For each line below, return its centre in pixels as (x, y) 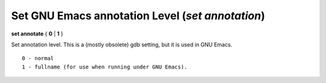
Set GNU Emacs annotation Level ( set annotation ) (138, 16)
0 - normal (38, 58)
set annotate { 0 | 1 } (37, 34)
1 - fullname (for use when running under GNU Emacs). (105, 67)
